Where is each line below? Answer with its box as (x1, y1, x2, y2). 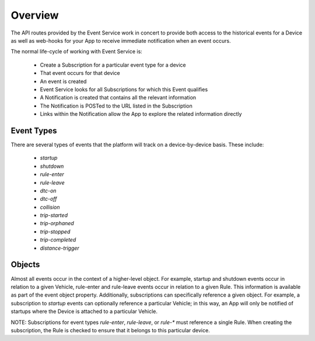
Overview (10, 9, 59, 22)
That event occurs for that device (40, 70, 120, 77)
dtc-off (40, 195, 57, 202)
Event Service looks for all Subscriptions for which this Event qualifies (40, 85, 208, 93)
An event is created (40, 78, 87, 85)
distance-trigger (40, 244, 80, 252)
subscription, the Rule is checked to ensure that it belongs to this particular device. (10, 326, 210, 333)
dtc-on (40, 187, 57, 194)
